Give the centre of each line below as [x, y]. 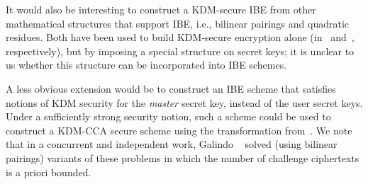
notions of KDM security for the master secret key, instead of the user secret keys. [184, 102]
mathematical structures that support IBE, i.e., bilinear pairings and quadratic [177, 23]
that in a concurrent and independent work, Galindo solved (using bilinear [172, 144]
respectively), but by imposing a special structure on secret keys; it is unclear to [180, 51]
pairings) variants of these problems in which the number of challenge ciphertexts [183, 157]
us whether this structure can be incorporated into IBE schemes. [146, 65]
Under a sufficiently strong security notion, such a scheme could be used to [168, 116]
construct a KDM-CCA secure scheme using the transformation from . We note [179, 130]
